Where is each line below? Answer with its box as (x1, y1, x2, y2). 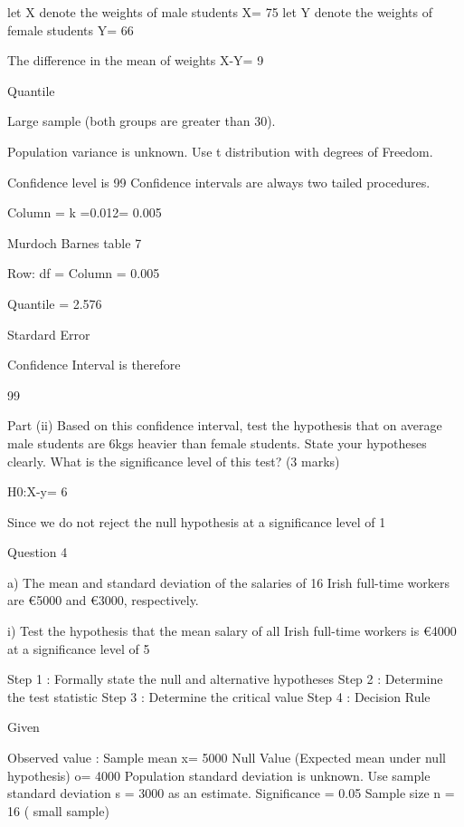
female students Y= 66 (7, 20, 134, 39)
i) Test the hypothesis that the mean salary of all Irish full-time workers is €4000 (7, 621, 457, 640)
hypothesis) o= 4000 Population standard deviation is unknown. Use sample (7, 765, 431, 784)
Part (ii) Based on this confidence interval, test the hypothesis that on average (7, 416, 442, 435)
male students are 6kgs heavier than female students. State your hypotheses (7, 433, 427, 452)
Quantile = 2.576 (7, 293, 102, 313)
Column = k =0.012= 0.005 (7, 203, 162, 222)
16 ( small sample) (7, 801, 109, 820)
